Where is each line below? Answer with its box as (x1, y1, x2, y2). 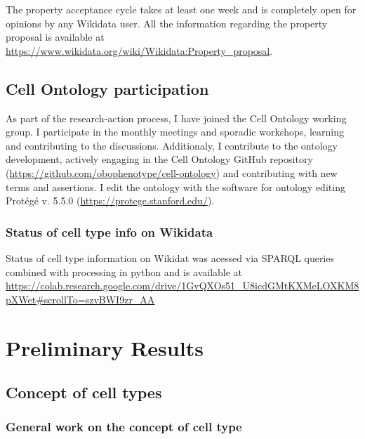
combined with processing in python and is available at (6, 264, 243, 279)
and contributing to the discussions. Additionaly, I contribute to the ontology (6, 138, 338, 152)
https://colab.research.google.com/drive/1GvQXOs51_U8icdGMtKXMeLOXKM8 (6, 278, 359, 293)
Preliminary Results (6, 333, 204, 362)
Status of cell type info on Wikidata (6, 223, 213, 240)
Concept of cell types (6, 381, 162, 403)
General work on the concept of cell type (6, 418, 242, 435)
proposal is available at (6, 30, 105, 44)
